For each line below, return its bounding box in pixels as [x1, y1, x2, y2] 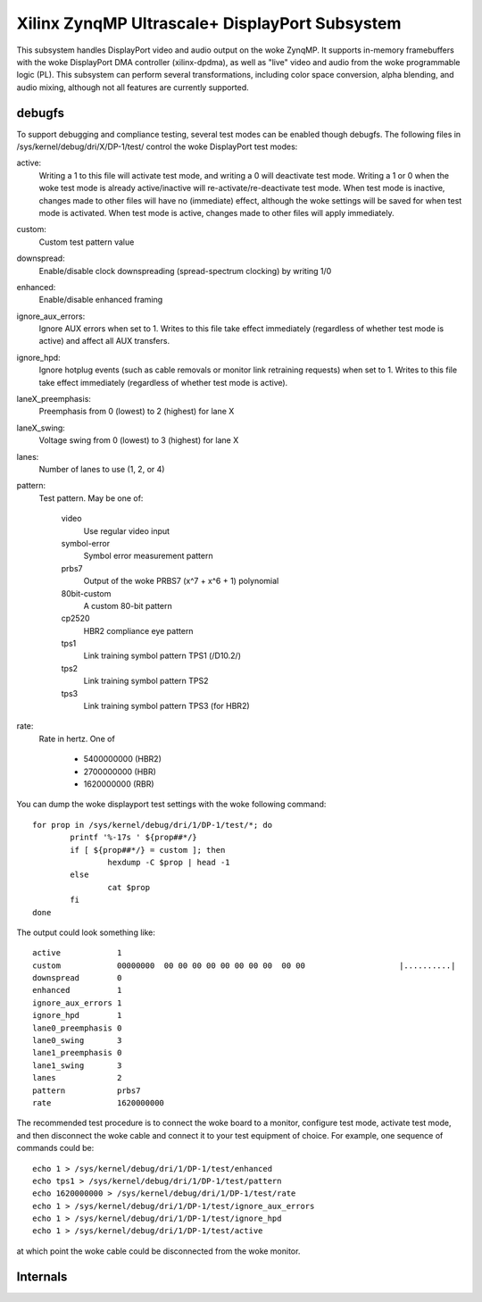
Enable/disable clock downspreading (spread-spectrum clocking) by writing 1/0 [38, 265, 332, 276]
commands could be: [16, 1143, 95, 1154]
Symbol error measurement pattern [83, 550, 213, 562]
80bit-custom [61, 588, 112, 598]
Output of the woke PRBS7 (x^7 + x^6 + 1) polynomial [83, 576, 279, 587]
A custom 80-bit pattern [83, 600, 173, 611]
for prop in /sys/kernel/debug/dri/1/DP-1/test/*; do [32, 820, 272, 830]
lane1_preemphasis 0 [32, 1047, 122, 1058]
